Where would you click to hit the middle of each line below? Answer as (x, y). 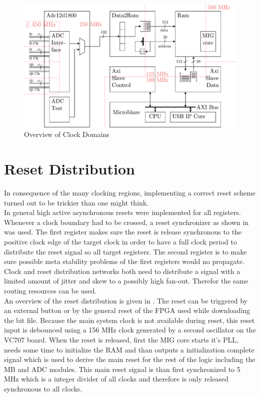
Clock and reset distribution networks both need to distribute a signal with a (122, 271)
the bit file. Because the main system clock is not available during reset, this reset (129, 320)
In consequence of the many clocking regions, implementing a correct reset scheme (130, 193)
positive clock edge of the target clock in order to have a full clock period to (120, 242)
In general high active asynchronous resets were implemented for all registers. (122, 212)
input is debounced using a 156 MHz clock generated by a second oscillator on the (130, 330)
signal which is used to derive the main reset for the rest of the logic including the (130, 359)
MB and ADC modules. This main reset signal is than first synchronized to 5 (122, 369)
